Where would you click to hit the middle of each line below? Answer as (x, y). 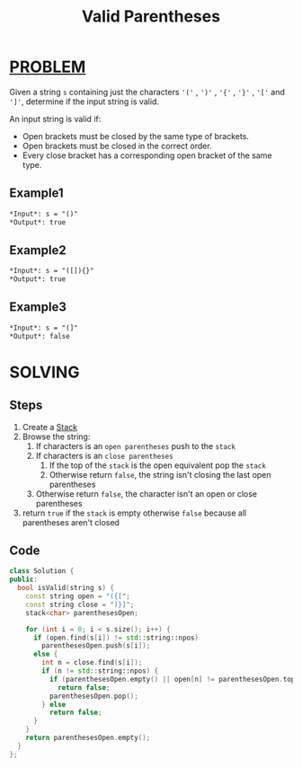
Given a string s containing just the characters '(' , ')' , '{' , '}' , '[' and (147, 92)
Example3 (38, 307)
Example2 (38, 250)
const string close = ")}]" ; (80, 604)
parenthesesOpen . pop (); (94, 696)
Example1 (37, 194)
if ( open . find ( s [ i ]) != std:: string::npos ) (116, 638)
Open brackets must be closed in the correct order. (117, 145)
